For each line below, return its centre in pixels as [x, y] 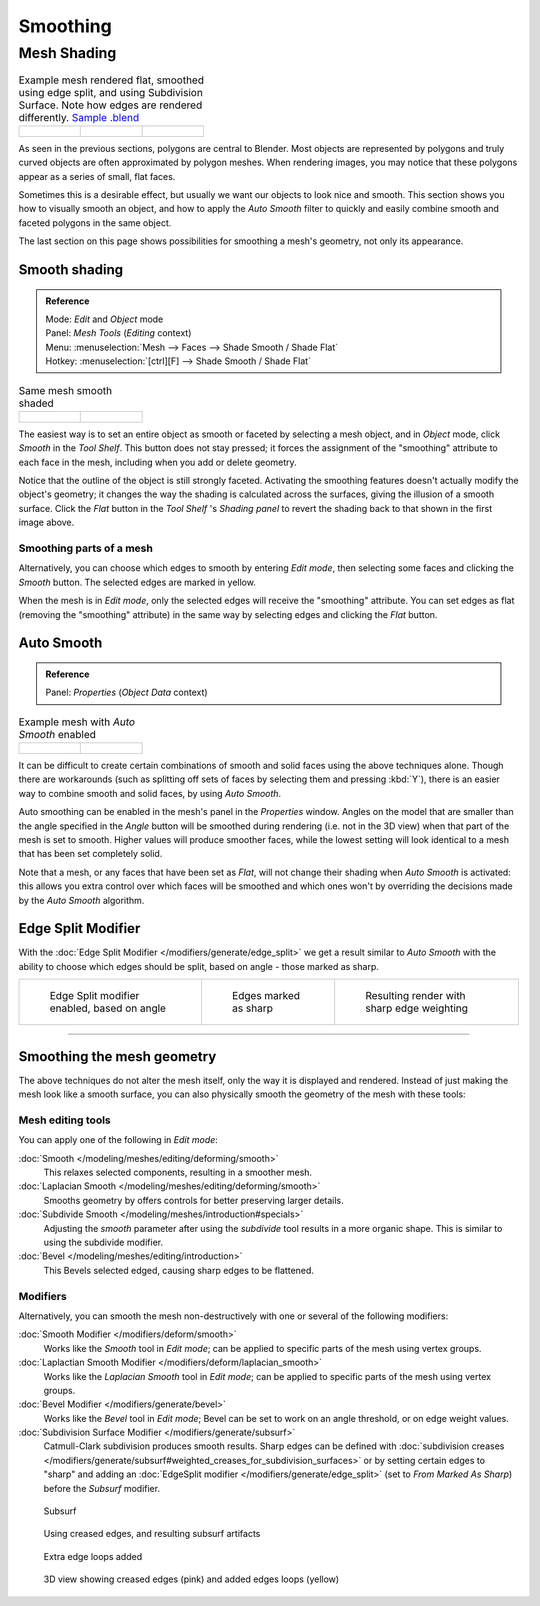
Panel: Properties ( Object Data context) [127, 692]
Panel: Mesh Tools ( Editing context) [118, 333]
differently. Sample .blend [79, 117]
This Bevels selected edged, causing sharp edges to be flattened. [179, 1270]
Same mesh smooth [65, 390]
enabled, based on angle [108, 1008]
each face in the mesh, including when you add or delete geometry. [157, 462]
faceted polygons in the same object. [95, 222]
